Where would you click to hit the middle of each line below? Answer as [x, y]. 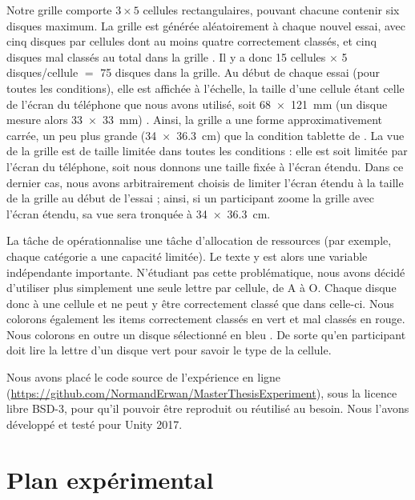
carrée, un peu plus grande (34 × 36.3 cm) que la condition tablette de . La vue [205, 135]
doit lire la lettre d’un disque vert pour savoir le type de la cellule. [169, 350]
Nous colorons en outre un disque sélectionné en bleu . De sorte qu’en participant [206, 334]
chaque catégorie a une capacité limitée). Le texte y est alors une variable [187, 256]
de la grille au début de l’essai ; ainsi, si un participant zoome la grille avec [190, 198]
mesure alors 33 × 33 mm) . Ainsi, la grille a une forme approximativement [195, 120]
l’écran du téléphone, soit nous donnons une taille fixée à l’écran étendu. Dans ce [205, 166]
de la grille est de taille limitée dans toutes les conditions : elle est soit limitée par [207, 151]
